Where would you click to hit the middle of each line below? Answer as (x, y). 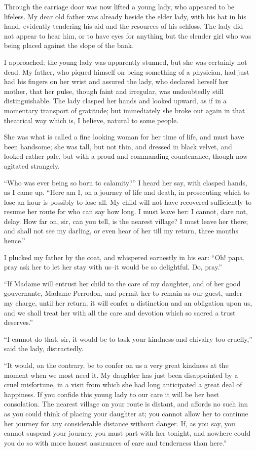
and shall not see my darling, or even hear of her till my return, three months (121, 231)
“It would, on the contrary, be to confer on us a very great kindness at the (116, 365)
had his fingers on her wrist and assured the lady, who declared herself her (116, 81)
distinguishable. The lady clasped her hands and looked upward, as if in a (115, 101)
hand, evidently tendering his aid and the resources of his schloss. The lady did (124, 26)
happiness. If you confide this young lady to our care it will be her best (111, 394)
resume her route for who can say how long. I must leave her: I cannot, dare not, (126, 211)
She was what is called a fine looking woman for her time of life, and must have (124, 137)
